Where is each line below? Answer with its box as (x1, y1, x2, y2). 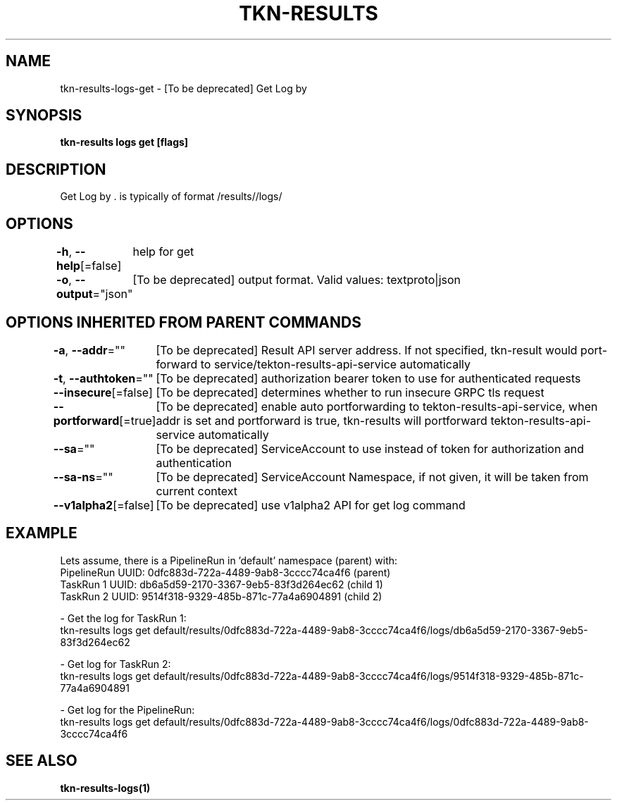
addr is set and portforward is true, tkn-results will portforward (156, 413, 487, 428)
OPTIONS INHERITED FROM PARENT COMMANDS (6, 313, 361, 331)
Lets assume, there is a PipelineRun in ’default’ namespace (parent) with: (60, 554, 398, 566)
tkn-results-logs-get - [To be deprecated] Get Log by (60, 82, 307, 94)
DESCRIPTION (6, 160, 106, 178)
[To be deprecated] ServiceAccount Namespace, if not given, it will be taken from (156, 469, 589, 484)
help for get (132, 244, 194, 259)
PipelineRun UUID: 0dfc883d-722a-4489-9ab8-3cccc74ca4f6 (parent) (60, 566, 391, 578)
